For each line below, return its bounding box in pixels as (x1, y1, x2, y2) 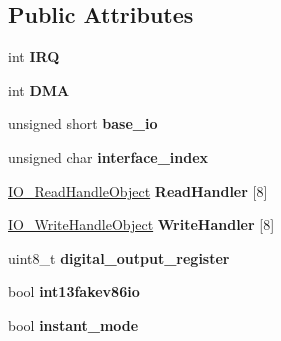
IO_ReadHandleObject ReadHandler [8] (8, 180, 268, 201)
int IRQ (8, 46, 60, 67)
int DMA (8, 79, 70, 100)
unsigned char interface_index (8, 146, 209, 167)
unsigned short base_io (8, 113, 158, 134)
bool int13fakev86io (8, 281, 140, 302)
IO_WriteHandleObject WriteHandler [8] (8, 214, 275, 235)
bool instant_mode (8, 314, 139, 335)
